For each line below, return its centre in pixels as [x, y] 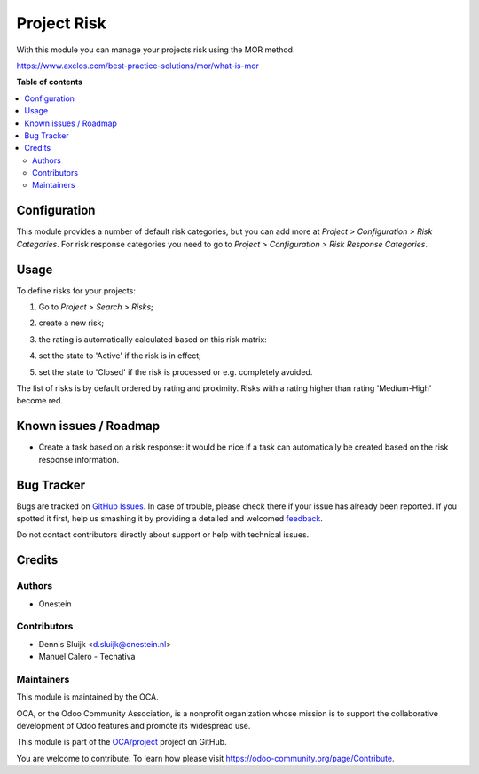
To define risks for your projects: [76, 290]
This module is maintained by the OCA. [87, 697]
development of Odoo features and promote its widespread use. [133, 725]
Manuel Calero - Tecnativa [87, 657]
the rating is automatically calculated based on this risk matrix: [153, 339]
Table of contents [50, 82]
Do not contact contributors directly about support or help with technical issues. [163, 535]
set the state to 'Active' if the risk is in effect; [120, 356]
